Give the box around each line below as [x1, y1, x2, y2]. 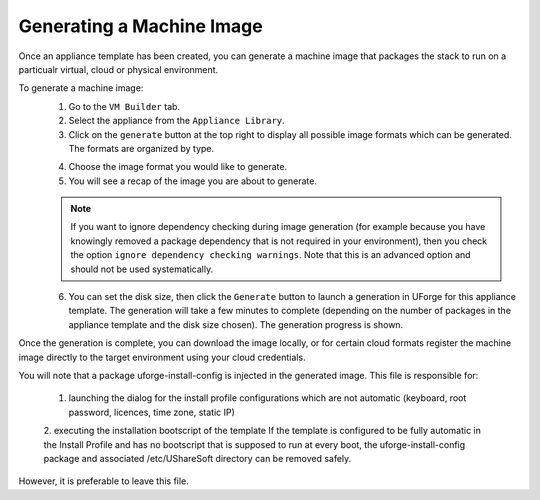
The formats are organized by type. [68, 142, 215, 154]
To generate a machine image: [18, 82, 144, 94]
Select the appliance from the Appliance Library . [68, 115, 285, 127]
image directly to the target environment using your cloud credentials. [18, 351, 306, 363]
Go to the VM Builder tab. [68, 100, 180, 112]
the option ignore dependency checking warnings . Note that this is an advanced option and [70, 249, 471, 261]
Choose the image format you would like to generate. [68, 161, 288, 173]
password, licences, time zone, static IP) [68, 406, 235, 418]
